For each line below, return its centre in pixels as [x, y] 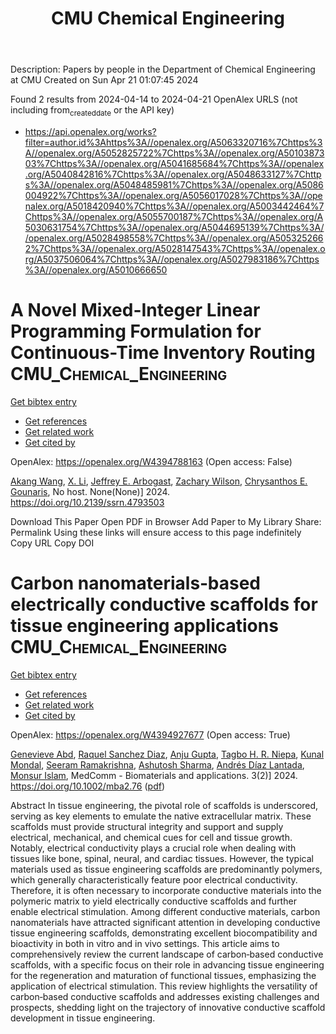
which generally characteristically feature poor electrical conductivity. [154, 879]
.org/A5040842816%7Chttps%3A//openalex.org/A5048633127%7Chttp [173, 174]
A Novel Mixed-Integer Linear [135, 310]
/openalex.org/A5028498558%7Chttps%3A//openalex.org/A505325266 [174, 238]
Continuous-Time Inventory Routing [163, 353]
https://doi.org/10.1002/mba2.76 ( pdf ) [87, 786]
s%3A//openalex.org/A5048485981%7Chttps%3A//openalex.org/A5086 [174, 184]
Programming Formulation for [136, 331]
